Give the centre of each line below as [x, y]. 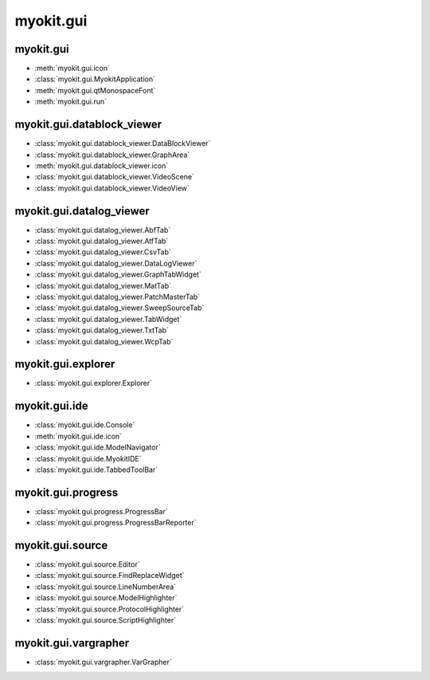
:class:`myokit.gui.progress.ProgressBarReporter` [115, 523]
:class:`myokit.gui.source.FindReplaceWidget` [109, 576]
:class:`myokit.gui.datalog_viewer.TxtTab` [102, 330]
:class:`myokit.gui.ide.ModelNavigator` [98, 447]
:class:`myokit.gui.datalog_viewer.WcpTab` [104, 341]
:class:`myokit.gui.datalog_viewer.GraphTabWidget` [118, 274]
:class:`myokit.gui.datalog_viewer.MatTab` [103, 285]
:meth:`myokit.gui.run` [71, 102]
